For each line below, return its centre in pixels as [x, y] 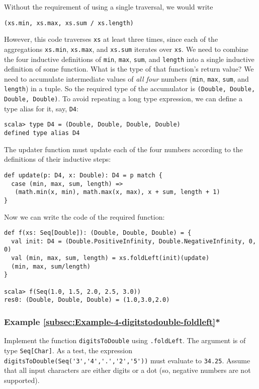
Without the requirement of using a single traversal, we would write [109, 7]
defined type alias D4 [42, 133]
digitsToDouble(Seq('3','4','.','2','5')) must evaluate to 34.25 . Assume [127, 360]
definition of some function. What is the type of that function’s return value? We [129, 69]
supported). [22, 380]
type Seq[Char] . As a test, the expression [68, 350]
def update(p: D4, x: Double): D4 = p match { [83, 175]
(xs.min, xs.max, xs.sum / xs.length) [69, 23]
